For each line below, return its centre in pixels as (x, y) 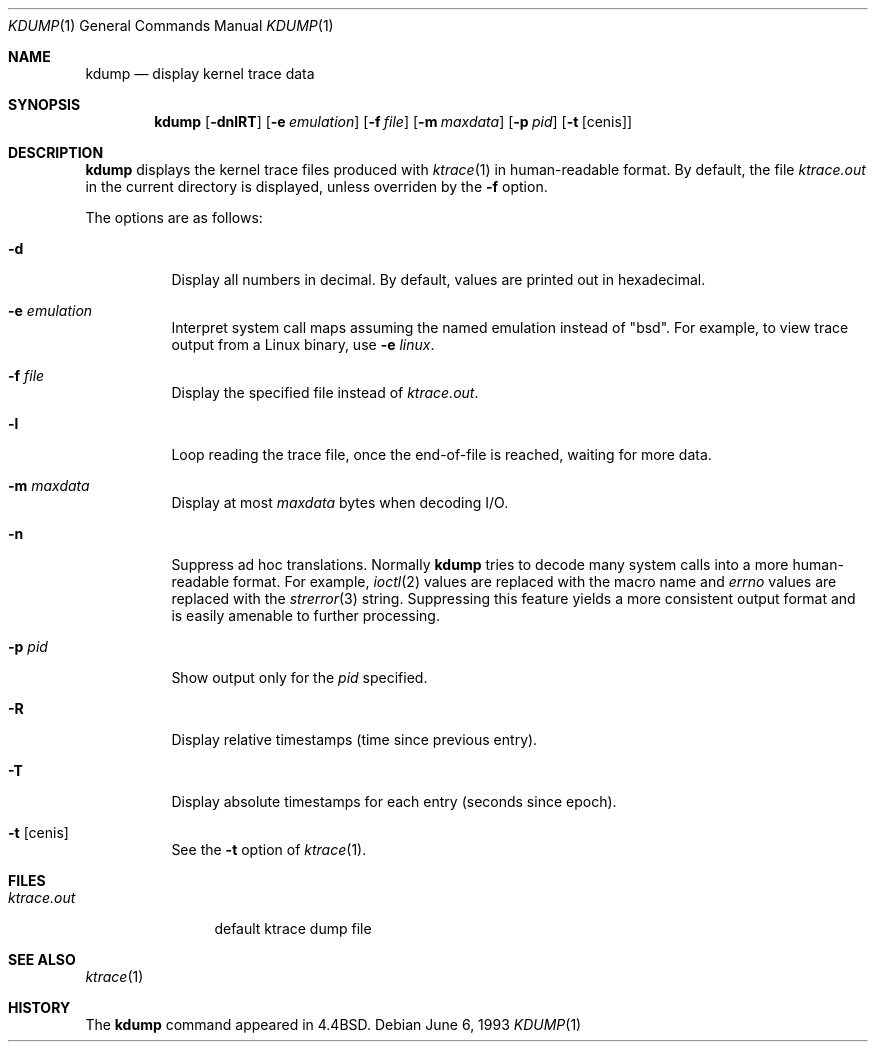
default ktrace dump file (293, 928)
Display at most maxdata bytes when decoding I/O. (340, 502)
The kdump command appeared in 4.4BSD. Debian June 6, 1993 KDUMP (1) (333, 1024)
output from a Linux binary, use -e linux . (303, 344)
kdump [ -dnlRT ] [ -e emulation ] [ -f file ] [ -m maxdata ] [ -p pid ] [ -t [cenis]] (393, 121)
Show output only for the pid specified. (299, 677)
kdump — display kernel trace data (200, 73)
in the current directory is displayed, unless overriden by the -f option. (316, 186)
